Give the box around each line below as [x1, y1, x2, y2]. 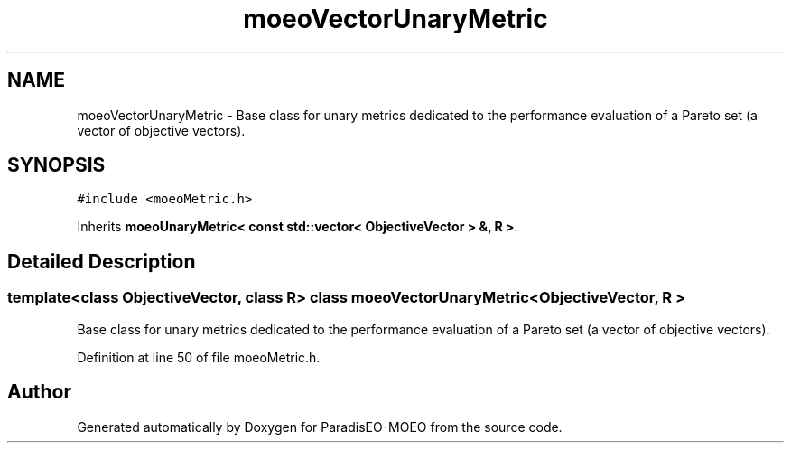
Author [7, 380, 71, 404]
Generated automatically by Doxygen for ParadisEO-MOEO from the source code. [77, 418, 563, 435]
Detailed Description [7, 249, 196, 273]
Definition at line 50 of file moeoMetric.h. [77, 349, 321, 365]
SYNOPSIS [7, 154, 106, 177]
